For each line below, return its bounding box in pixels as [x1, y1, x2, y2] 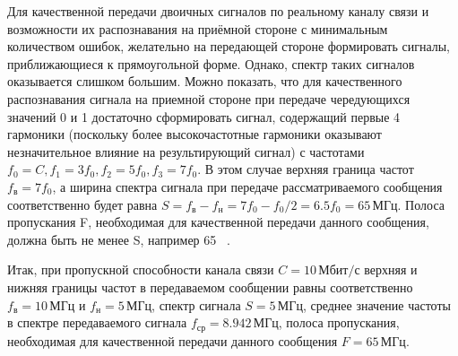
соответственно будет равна [7, 195, 158, 213]
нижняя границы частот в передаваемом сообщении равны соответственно [7, 277, 413, 296]
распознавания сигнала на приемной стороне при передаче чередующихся [7, 89, 410, 108]
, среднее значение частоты [302, 295, 451, 314]
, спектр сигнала [151, 295, 241, 314]
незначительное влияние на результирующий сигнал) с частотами [7, 142, 365, 161]
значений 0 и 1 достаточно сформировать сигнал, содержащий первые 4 [7, 107, 401, 126]
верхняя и [364, 260, 418, 279]
